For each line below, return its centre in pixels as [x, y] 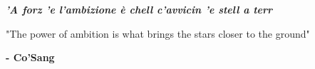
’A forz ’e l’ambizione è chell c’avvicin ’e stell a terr [139, 9]
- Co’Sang [30, 57]
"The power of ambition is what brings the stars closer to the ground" [158, 33]
